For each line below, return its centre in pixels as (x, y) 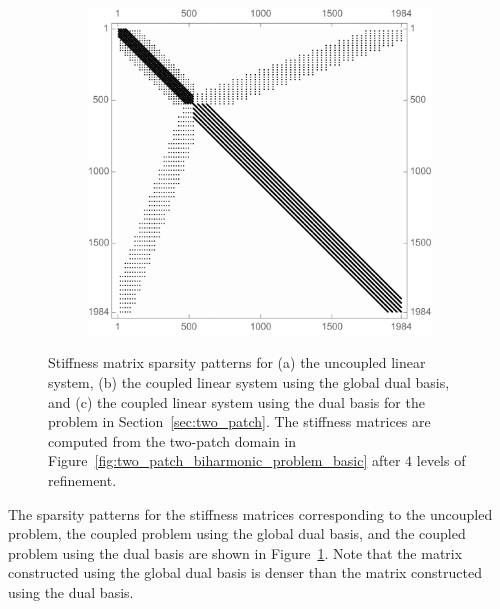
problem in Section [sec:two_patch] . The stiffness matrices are (239, 421)
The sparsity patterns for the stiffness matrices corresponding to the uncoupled (250, 513)
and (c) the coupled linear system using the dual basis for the (236, 401)
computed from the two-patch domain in (172, 440)
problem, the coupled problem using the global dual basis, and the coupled (237, 533)
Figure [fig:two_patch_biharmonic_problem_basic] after (224, 460)
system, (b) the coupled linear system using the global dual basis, (249, 381)
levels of (441, 460)
